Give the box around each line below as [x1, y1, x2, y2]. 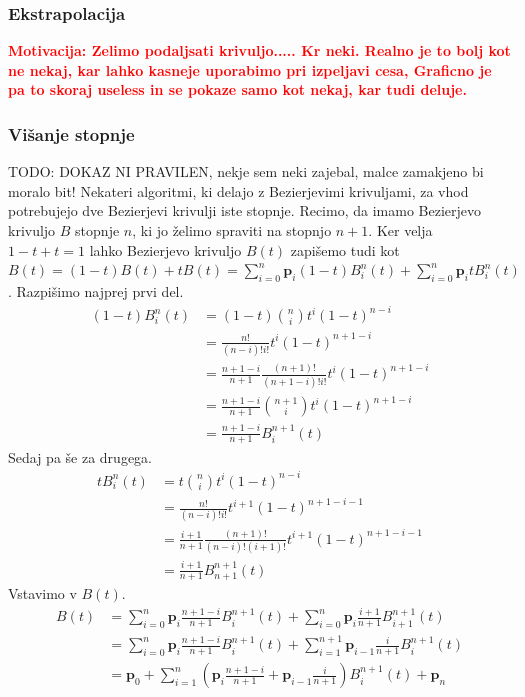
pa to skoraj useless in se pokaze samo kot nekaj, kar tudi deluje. [8, 79, 467, 100]
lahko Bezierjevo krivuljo [89, 239, 242, 260]
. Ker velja [368, 220, 433, 240]
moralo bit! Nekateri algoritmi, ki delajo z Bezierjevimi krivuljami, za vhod [8, 180, 469, 201]
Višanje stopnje [8, 121, 135, 146]
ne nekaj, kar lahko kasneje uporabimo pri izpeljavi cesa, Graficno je [8, 59, 492, 80]
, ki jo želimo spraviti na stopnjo [132, 220, 332, 240]
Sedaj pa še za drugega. [8, 446, 153, 467]
